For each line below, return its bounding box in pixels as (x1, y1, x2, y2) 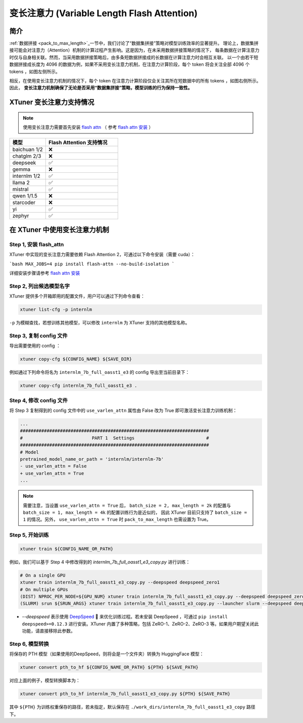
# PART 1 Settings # (20, 435, 210, 441)
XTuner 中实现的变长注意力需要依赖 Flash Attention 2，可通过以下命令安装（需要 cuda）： (9, 252, 195, 258)
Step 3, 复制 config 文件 (9, 332, 68, 340)
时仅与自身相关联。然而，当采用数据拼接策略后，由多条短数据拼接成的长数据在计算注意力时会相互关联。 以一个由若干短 (9, 54, 259, 60)
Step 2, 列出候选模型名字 (9, 282, 70, 290)
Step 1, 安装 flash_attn (9, 240, 64, 248)
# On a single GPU (20, 572, 66, 578)
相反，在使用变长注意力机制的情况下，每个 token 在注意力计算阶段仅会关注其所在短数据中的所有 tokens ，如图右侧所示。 (9, 78, 261, 84)
